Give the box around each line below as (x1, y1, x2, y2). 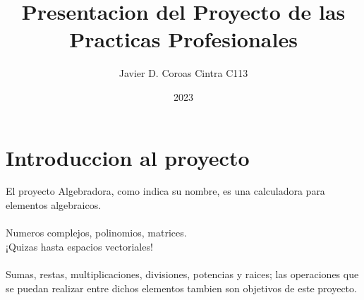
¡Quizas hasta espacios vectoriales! (6, 239, 153, 253)
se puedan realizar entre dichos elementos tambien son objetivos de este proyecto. (6, 280, 357, 295)
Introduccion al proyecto (6, 143, 250, 172)
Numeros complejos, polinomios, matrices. (6, 225, 187, 240)
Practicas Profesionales (69, 25, 298, 54)
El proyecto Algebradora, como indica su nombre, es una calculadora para (6, 184, 325, 198)
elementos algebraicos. (6, 198, 102, 212)
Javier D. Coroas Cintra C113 (119, 66, 248, 80)
